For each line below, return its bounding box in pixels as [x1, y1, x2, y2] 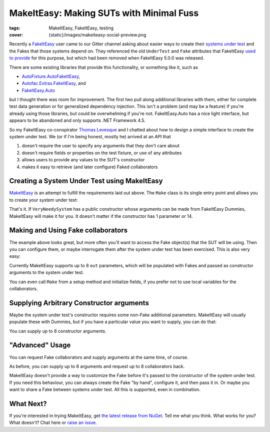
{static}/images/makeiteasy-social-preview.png [48, 31, 146, 37]
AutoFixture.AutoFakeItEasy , [21, 73, 80, 79]
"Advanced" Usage [9, 341, 71, 350]
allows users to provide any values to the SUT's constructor [21, 157, 145, 163]
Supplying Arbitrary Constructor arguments [9, 299, 149, 307]
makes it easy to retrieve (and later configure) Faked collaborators [21, 164, 158, 170]
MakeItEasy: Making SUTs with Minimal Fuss [9, 7, 199, 18]
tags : [9, 25, 20, 31]
